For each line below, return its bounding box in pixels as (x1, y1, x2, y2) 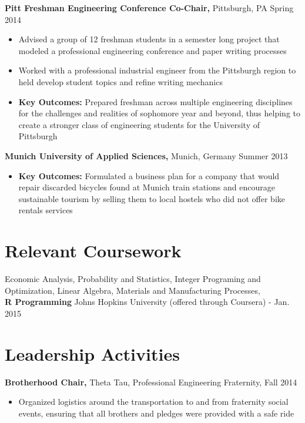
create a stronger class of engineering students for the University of (18, 118, 260, 130)
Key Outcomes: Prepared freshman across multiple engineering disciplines (18, 95, 293, 108)
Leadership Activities (5, 341, 180, 365)
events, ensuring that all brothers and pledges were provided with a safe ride (18, 407, 294, 419)
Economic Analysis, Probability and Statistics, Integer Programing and (5, 273, 261, 285)
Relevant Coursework (5, 239, 182, 263)
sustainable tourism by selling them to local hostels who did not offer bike (18, 192, 285, 204)
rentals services (18, 204, 73, 216)
